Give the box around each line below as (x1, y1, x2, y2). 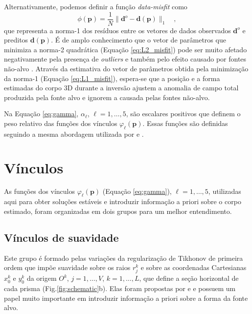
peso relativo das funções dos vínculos (4, 118, 117, 128)
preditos (4, 35, 28, 45)
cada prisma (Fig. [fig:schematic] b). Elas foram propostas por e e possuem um (4, 283, 236, 293)
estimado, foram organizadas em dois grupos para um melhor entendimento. (4, 206, 232, 216)
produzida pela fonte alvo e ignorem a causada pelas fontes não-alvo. (4, 92, 210, 102)
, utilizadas (208, 186, 241, 196)
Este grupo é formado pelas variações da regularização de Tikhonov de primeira (4, 252, 243, 263)
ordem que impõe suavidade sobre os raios (4, 262, 131, 272)
